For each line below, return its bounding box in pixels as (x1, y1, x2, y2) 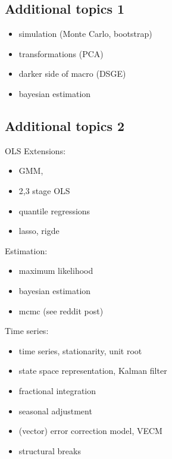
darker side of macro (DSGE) (18, 67, 126, 80)
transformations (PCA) (18, 47, 104, 60)
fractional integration (18, 384, 96, 396)
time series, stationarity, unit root (18, 344, 142, 357)
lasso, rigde (18, 224, 60, 237)
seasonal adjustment (18, 404, 92, 417)
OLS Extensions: (5, 144, 66, 157)
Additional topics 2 (5, 116, 125, 135)
